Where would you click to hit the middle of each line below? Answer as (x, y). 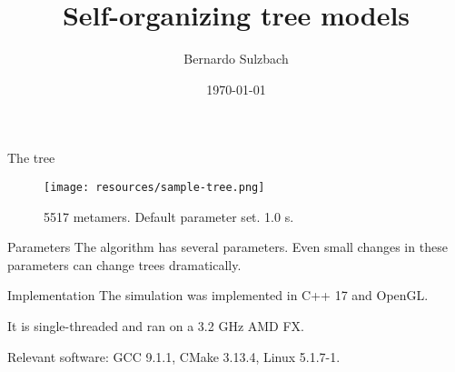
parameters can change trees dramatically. (124, 264)
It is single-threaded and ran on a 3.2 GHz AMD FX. (156, 325)
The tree (31, 158)
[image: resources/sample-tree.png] (154, 187)
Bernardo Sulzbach (236, 59)
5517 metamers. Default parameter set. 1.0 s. (169, 216)
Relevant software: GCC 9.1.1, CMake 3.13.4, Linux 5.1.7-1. (174, 356)
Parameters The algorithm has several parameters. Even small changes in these (227, 247)
